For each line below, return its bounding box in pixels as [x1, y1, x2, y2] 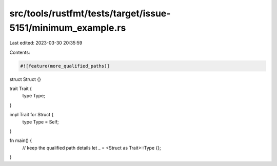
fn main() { [9, 137, 32, 143]
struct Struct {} [9, 76, 41, 82]
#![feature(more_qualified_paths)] [20, 63, 110, 69]
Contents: [9, 49, 30, 55]
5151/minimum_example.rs [9, 22, 126, 33]
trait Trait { [9, 86, 32, 92]
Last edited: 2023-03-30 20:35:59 [9, 40, 83, 46]
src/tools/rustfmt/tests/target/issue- [9, 8, 171, 19]
